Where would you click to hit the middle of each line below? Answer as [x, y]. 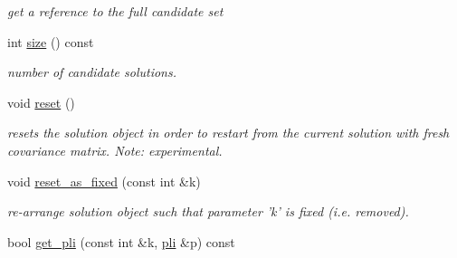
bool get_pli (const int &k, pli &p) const [121, 241]
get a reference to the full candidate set [115, 11]
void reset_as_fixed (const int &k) [104, 181]
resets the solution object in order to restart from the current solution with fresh [228, 133]
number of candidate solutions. [92, 72]
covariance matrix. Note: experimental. [115, 150]
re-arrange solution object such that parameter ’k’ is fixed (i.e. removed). [208, 211]
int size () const [51, 41]
